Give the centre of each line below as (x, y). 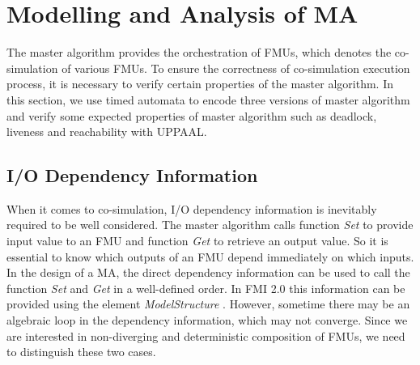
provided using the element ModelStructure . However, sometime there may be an (208, 304)
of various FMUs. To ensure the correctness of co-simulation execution (236, 68)
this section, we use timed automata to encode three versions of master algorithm (208, 99)
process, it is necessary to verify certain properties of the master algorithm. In (200, 84)
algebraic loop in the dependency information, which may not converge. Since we (207, 320)
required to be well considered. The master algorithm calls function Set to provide (210, 225)
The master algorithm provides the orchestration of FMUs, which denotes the (199, 52)
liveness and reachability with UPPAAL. (107, 132)
